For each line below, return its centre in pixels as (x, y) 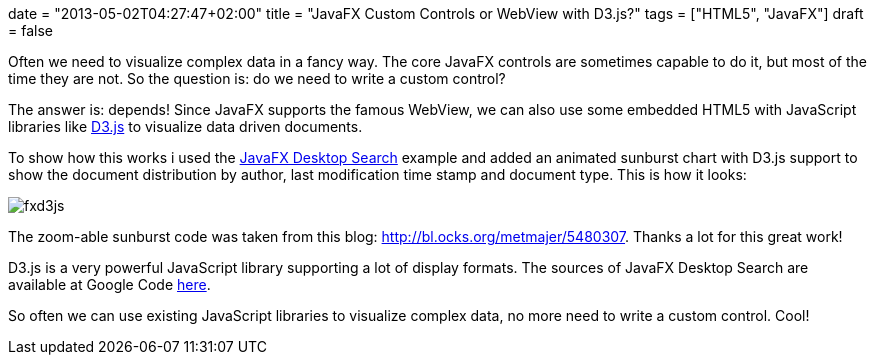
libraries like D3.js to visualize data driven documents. (185, 126)
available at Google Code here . (109, 284)
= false (30, 30)
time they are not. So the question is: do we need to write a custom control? (257, 78)
